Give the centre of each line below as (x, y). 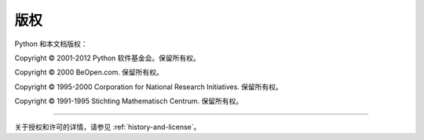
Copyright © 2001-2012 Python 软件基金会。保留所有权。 (107, 58)
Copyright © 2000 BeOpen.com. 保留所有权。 (89, 72)
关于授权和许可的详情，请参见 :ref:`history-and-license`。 (108, 127)
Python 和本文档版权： (51, 44)
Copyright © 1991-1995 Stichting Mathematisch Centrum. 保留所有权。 (129, 101)
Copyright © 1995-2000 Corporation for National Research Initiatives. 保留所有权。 (148, 87)
